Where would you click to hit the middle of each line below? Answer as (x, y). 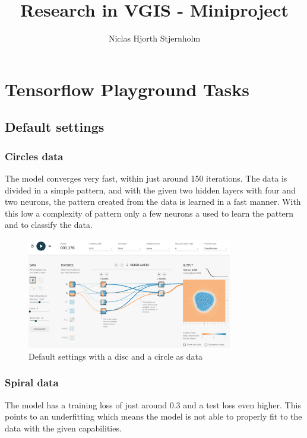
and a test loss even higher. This (242, 404)
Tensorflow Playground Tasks (127, 89)
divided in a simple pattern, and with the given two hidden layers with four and (150, 190)
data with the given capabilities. (63, 428)
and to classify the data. (49, 225)
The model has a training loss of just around (86, 404)
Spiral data (32, 383)
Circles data (34, 156)
